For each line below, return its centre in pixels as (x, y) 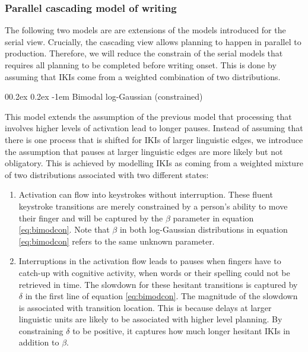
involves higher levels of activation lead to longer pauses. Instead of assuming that (154, 128)
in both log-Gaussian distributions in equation (204, 229)
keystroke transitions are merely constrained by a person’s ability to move (153, 206)
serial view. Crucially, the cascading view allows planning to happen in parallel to (153, 41)
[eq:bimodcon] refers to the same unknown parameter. (117, 241)
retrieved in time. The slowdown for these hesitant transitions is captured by (158, 284)
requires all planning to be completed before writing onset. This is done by (141, 65)
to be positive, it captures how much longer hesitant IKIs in (181, 330)
